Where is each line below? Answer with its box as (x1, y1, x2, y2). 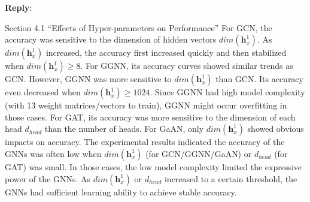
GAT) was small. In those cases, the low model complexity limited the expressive (5, 160, 302, 173)
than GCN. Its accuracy (215, 73, 303, 85)
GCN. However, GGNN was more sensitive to (5, 73, 172, 85)
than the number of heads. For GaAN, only (44, 122, 204, 135)
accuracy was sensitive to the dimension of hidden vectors (5, 33, 217, 46)
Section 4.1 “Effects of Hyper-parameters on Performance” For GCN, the (5, 21, 272, 34)
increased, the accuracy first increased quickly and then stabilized (45, 46, 287, 59)
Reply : (5, 1, 32, 13)
